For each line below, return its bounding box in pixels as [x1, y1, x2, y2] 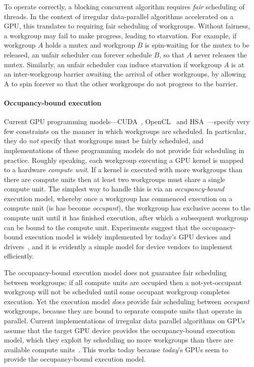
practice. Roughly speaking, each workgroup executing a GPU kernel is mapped [4, 155, 244, 165]
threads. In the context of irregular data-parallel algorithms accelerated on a [4, 11, 233, 21]
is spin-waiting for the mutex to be [145, 40, 250, 50]
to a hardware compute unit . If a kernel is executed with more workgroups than [4, 164, 243, 175]
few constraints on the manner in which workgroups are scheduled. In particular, [4, 126, 247, 136]
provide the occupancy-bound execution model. [4, 354, 146, 364]
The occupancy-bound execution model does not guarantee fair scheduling [4, 267, 227, 278]
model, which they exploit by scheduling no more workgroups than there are [4, 335, 233, 345]
